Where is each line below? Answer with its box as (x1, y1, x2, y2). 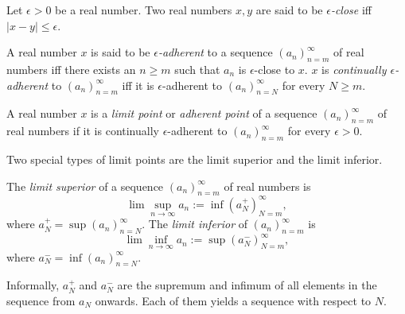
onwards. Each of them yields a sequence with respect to (95, 292, 372, 308)
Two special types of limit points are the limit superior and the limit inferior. (6, 150, 383, 167)
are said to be (255, 2, 323, 17)
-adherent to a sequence (158, 44, 273, 60)
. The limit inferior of (142, 215, 248, 232)
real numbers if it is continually (6, 122, 159, 139)
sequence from (6, 292, 76, 308)
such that (174, 60, 220, 77)
